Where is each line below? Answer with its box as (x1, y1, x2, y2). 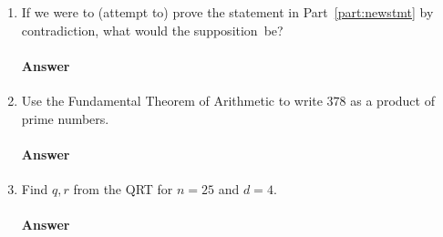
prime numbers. (21, 108, 109, 128)
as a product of (350, 90, 435, 109)
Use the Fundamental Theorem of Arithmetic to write (21, 90, 323, 109)
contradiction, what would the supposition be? (21, 20, 283, 39)
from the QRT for (73, 179, 173, 198)
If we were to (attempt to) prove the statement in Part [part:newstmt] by (21, 3, 434, 21)
